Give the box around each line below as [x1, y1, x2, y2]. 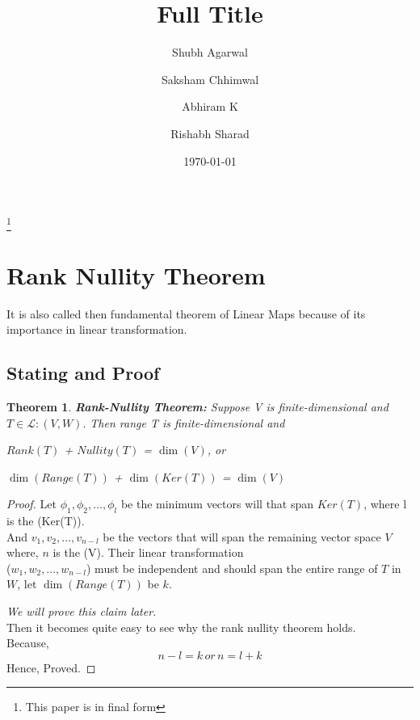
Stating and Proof [6, 360, 160, 385]
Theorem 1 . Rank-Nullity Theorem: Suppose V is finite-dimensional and [6, 398, 388, 415]
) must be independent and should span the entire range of [86, 559, 378, 576]
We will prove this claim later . [6, 603, 157, 620]
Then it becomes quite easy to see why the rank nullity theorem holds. [6, 618, 356, 635]
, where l [363, 495, 407, 512]
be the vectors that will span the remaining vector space [103, 528, 381, 545]
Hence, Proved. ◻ [6, 659, 96, 676]
